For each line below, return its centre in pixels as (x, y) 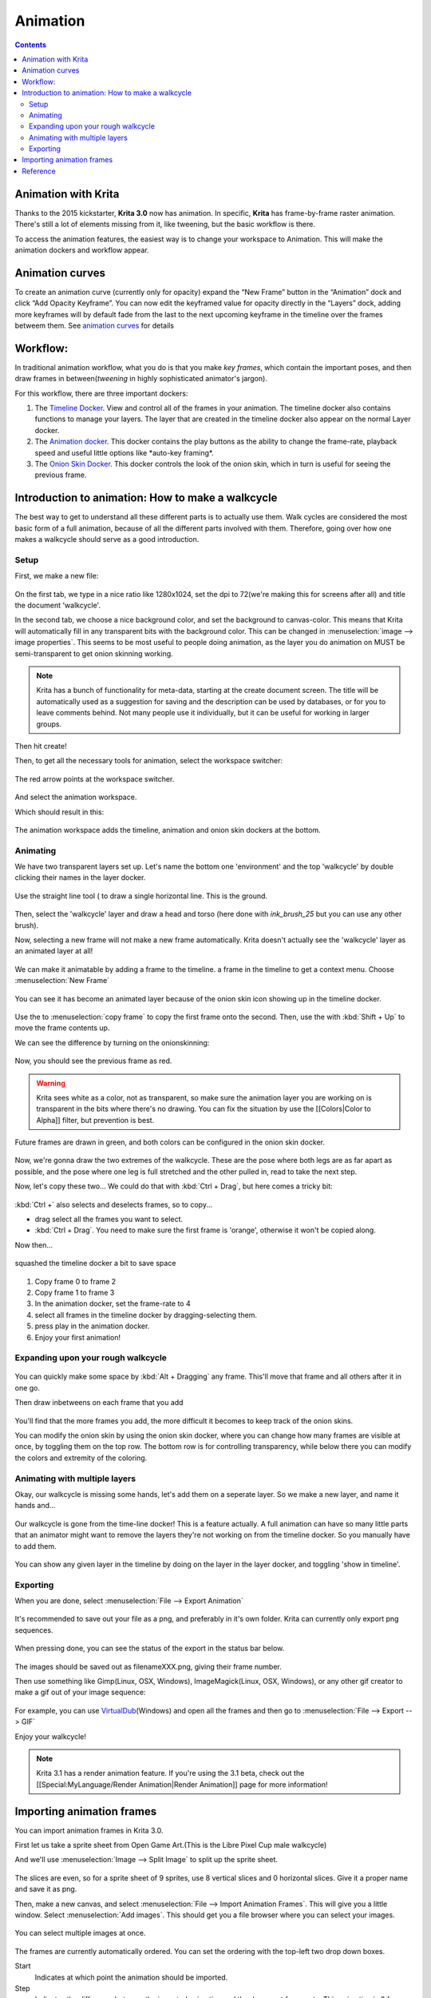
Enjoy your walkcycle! (51, 1736)
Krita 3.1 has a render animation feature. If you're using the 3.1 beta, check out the (170, 1773)
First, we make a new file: (57, 576)
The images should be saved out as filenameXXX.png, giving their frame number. (148, 1666)
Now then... (34, 1245)
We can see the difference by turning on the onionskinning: (112, 1042)
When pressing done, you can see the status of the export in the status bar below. (150, 1648)
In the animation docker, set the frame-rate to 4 (113, 1303)
